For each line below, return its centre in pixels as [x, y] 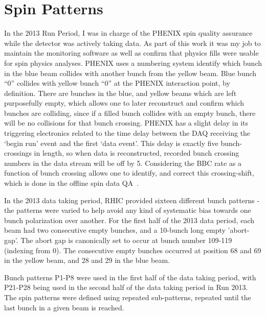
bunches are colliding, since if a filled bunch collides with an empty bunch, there [130, 113]
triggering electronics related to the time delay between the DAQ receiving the [127, 133]
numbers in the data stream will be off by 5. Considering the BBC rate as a [123, 163]
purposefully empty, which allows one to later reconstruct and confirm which [124, 103]
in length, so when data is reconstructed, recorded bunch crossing [137, 153]
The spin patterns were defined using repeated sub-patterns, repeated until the [128, 297]
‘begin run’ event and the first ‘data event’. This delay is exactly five [111, 143]
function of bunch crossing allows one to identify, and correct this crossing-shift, [129, 173]
